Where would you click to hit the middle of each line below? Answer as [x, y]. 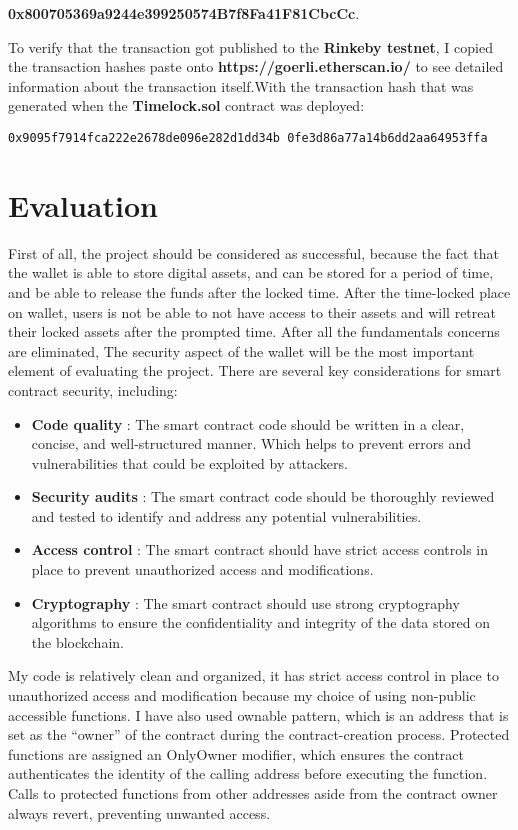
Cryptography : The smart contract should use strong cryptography [245, 602]
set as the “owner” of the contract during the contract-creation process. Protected [259, 734]
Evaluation [83, 204]
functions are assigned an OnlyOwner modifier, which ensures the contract [236, 753]
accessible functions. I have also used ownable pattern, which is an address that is [258, 714]
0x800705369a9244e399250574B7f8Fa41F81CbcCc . [184, 13]
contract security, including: [93, 389]
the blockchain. [77, 641]
